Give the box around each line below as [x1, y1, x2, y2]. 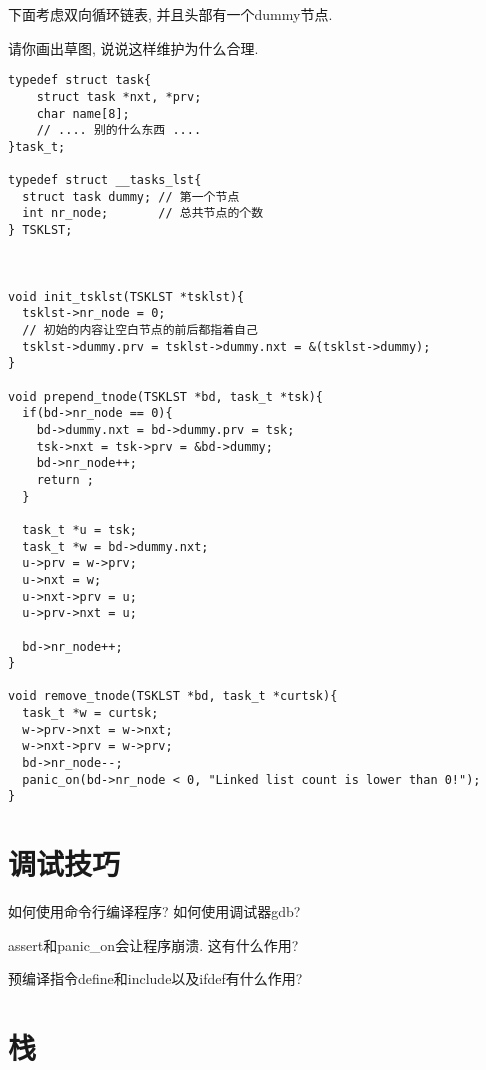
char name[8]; [36, 106, 130, 121]
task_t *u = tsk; [22, 522, 137, 537]
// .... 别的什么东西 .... [36, 123, 202, 138]
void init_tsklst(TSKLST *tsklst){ [8, 289, 245, 304]
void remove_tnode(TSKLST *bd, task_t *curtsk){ [8, 689, 338, 704]
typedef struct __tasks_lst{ [8, 173, 202, 188]
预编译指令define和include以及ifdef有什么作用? [8, 968, 303, 989]
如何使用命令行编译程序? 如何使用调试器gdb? [8, 901, 301, 922]
